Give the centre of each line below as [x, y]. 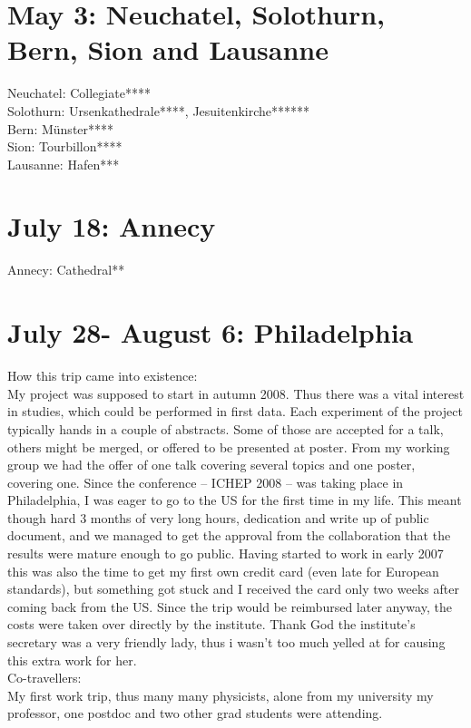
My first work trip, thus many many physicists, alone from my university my [221, 695]
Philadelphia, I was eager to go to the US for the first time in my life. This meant [235, 500]
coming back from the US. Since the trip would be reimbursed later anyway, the [230, 606]
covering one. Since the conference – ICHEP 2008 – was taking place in [206, 482]
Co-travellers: [44, 678]
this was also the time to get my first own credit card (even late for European [223, 571]
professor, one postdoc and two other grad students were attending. [195, 713]
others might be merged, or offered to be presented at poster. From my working [229, 447]
